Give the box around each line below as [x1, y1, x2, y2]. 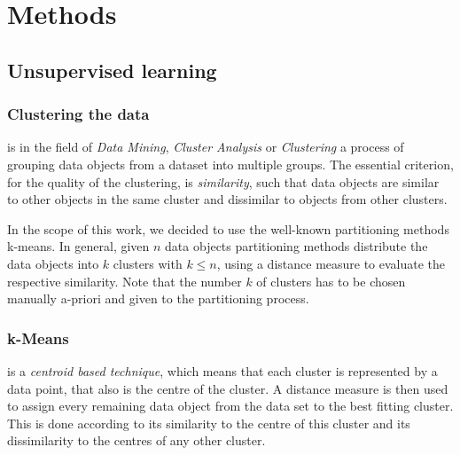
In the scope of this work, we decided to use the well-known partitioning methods [7, 219, 449, 238]
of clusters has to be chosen [256, 271, 406, 290]
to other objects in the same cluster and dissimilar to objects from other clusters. [7, 190, 448, 208]
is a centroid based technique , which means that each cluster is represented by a [7, 361, 438, 380]
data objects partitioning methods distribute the [165, 237, 428, 255]
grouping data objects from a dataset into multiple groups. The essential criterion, [7, 154, 454, 173]
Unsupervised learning [7, 56, 217, 83]
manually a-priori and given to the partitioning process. [7, 289, 309, 308]
